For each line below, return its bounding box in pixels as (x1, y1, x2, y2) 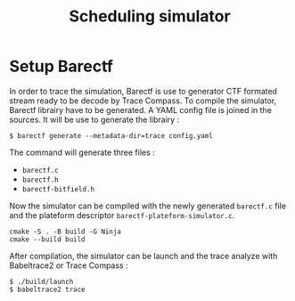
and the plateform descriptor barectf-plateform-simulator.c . (9, 209, 235, 220)
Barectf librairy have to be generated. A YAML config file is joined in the (9, 104, 272, 115)
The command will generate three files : (9, 147, 156, 158)
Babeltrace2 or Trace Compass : (9, 260, 128, 271)
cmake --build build (9, 234, 86, 244)
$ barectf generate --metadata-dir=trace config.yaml (9, 131, 214, 140)
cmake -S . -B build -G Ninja (9, 227, 122, 236)
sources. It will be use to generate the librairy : (9, 114, 180, 125)
